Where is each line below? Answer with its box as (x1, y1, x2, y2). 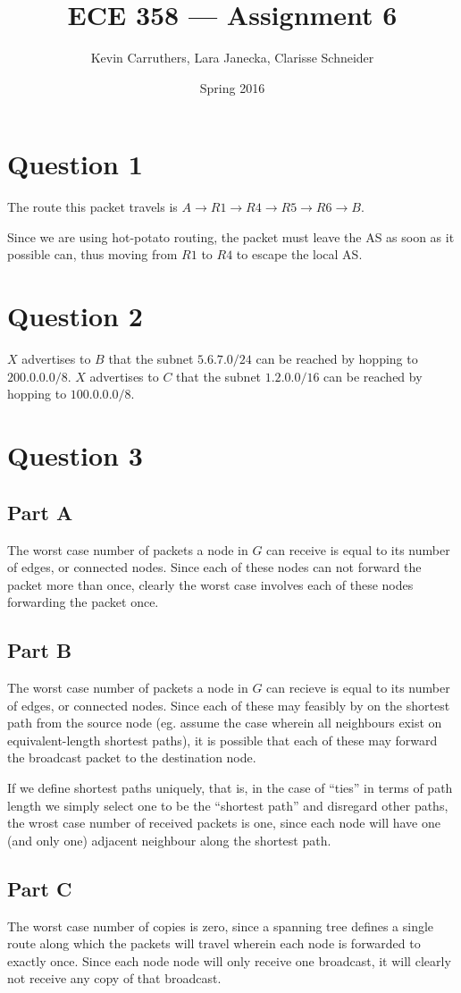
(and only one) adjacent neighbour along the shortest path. (7, 830, 331, 849)
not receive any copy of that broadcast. (7, 969, 222, 988)
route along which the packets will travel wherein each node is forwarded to (7, 934, 421, 953)
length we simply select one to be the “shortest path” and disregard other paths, (7, 795, 448, 814)
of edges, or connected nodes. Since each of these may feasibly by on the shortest (7, 695, 450, 714)
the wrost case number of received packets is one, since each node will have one (7, 813, 440, 832)
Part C (7, 874, 72, 902)
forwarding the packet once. (7, 593, 159, 611)
